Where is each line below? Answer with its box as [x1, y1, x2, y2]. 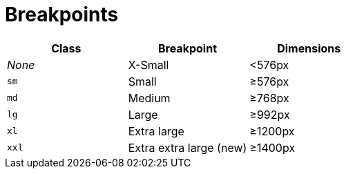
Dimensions [277, 41, 341, 55]
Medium [128, 90, 171, 105]
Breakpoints [5, 3, 119, 26]
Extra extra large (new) [128, 140, 247, 155]
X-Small [128, 57, 169, 72]
